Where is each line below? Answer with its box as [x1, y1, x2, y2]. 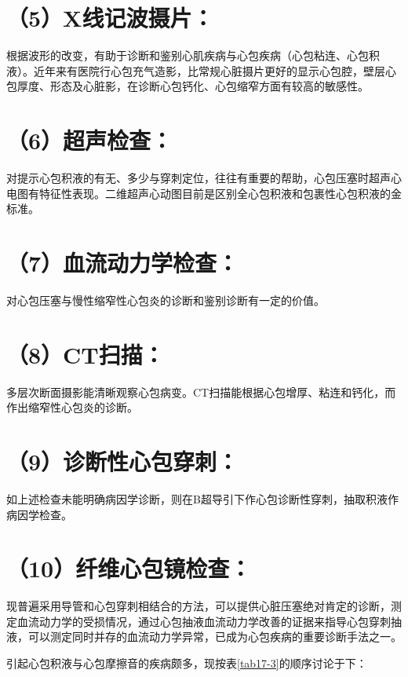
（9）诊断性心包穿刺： [6, 445, 239, 478]
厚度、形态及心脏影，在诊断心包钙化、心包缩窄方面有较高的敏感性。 [16, 78, 369, 94]
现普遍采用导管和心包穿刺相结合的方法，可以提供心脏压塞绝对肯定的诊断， [6, 598, 391, 614]
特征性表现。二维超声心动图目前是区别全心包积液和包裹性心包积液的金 [38, 185, 402, 201]
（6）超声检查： [6, 124, 173, 156]
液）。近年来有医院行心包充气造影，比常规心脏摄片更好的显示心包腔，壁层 [6, 62, 385, 79]
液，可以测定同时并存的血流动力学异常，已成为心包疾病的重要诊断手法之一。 [6, 628, 402, 645]
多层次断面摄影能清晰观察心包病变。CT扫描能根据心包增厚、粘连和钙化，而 [6, 383, 396, 400]
